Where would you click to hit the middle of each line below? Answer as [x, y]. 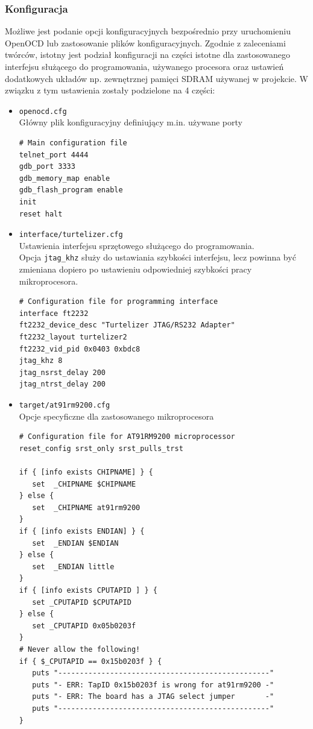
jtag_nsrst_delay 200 [62, 372]
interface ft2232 [54, 313]
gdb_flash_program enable [71, 190]
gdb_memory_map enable [65, 178]
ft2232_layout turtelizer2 [73, 337]
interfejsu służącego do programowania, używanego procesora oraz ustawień [144, 66]
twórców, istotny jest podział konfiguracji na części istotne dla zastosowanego [148, 55]
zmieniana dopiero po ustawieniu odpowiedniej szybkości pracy [135, 269]
